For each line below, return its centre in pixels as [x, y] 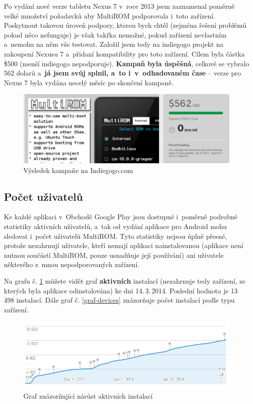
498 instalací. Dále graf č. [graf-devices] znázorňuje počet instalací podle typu [119, 300]
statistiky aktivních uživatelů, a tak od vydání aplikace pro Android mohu [116, 226]
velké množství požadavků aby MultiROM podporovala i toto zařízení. [109, 15]
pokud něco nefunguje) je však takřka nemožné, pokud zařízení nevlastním [115, 34]
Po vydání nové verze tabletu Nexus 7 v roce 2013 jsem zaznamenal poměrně [119, 6]
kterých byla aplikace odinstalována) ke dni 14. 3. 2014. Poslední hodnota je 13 [121, 290]
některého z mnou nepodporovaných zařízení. [72, 264]
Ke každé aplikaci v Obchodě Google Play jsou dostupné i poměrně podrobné [121, 217]
